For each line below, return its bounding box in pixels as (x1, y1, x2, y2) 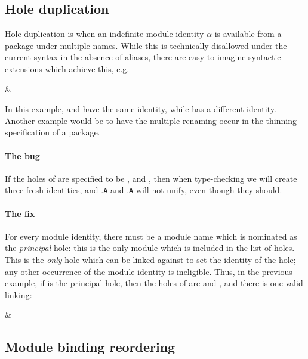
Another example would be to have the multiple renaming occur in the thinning (5, 114, 297, 126)
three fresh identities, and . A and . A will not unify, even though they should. (5, 184, 282, 196)
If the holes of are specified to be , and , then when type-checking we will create (5, 172, 297, 184)
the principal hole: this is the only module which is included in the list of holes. (5, 242, 295, 254)
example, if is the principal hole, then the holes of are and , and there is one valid (5, 277, 303, 289)
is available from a (214, 27, 282, 40)
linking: (5, 288, 32, 301)
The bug (5, 149, 40, 162)
